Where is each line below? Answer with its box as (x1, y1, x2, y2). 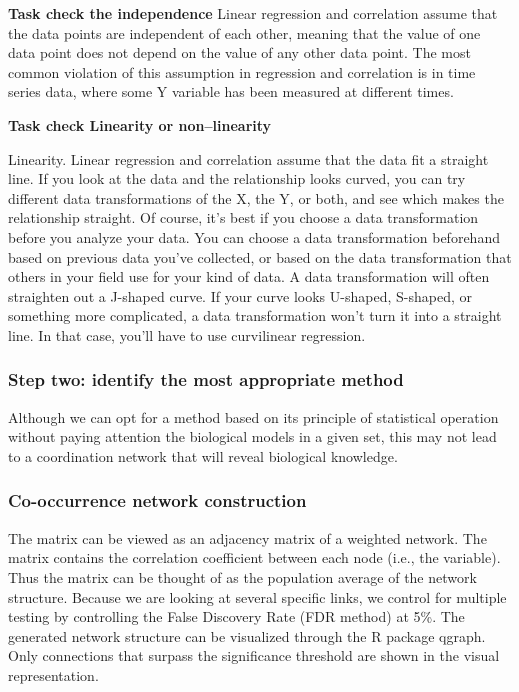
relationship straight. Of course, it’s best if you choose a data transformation (8, 207, 479, 228)
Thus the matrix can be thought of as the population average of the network (8, 566, 477, 587)
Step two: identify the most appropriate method (8, 367, 404, 392)
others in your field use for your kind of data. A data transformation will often (8, 266, 490, 287)
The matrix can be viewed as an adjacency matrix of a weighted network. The (8, 527, 487, 548)
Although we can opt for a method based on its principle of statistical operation (8, 406, 499, 427)
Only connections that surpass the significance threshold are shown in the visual (8, 645, 500, 666)
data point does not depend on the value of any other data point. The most (8, 42, 471, 63)
